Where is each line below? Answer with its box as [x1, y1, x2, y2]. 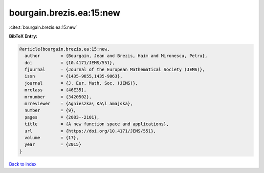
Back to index [9, 161, 37, 167]
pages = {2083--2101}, [24, 115, 100, 120]
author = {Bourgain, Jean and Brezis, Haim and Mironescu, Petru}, [24, 53, 208, 58]
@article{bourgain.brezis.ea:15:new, [19, 46, 110, 52]
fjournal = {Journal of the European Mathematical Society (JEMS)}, [24, 67, 205, 73]
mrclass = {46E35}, [24, 87, 87, 93]
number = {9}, [24, 108, 77, 113]
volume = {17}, [24, 135, 79, 140]
